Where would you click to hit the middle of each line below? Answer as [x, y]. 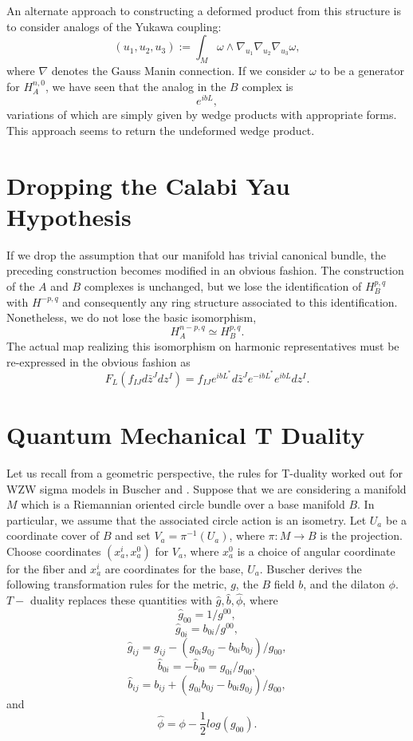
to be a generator [362, 70]
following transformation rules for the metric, [117, 584]
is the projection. [361, 535]
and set [133, 535]
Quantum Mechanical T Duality [186, 434]
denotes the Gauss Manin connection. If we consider [179, 70]
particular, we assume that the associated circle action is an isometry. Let [187, 519]
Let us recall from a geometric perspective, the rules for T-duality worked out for [205, 472]
